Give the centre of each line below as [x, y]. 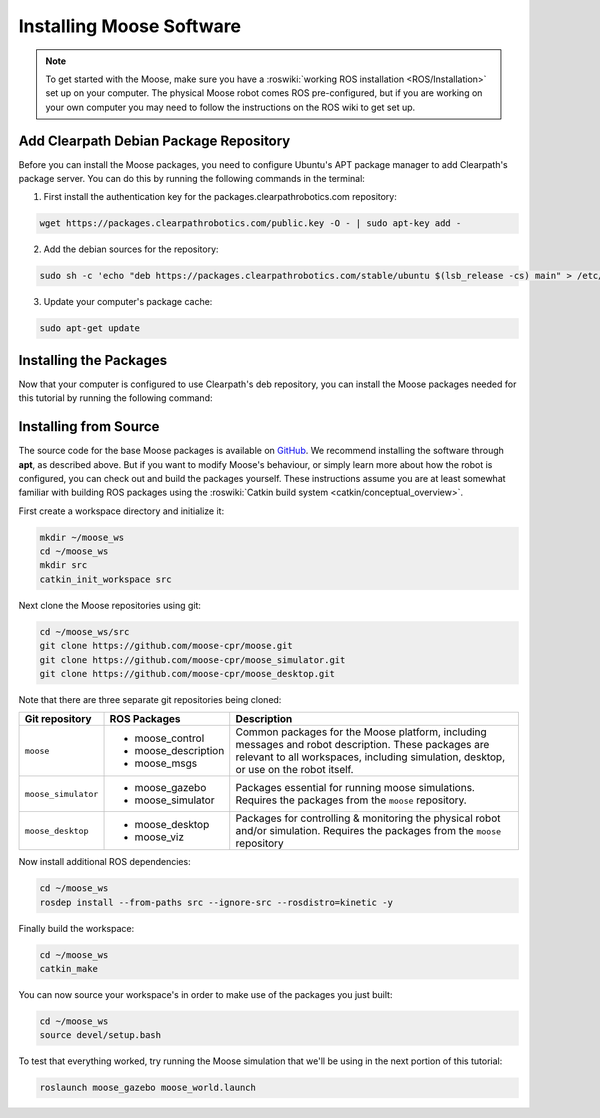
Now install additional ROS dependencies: [104, 862]
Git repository [58, 719]
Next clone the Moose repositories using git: [110, 605]
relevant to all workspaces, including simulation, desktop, [370, 757]
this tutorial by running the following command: [115, 398]
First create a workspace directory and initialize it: [121, 511]
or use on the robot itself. [294, 770]
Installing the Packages [93, 360]
